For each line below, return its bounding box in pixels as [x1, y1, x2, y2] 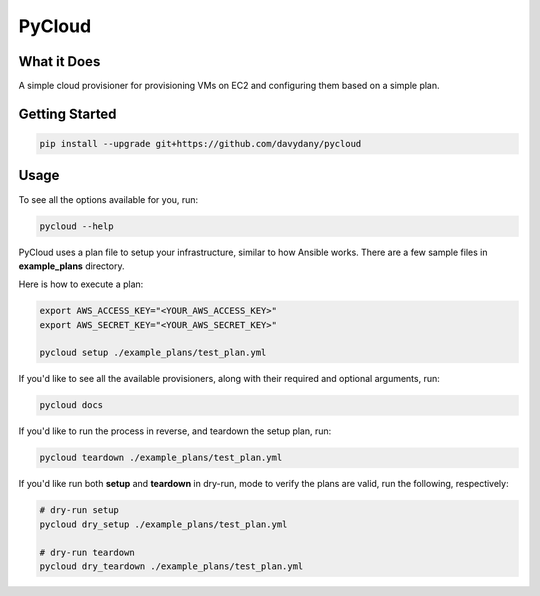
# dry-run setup [39, 505, 120, 516]
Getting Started [18, 105, 117, 122]
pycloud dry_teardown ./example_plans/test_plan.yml [39, 560, 304, 572]
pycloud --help [39, 220, 114, 232]
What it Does [18, 53, 101, 70]
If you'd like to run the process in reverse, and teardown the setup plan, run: [18, 425, 332, 437]
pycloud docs [39, 400, 104, 411]
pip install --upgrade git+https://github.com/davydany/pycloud [39, 138, 362, 150]
